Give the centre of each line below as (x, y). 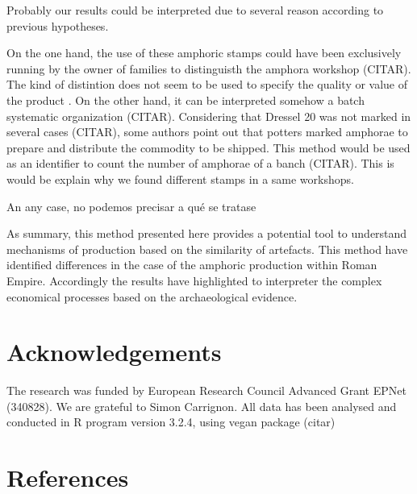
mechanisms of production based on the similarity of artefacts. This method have (207, 249)
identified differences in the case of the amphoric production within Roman (192, 265)
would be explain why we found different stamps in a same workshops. (180, 179)
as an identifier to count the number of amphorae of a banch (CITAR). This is (200, 163)
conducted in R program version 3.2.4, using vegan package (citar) (171, 422)
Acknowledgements (114, 352)
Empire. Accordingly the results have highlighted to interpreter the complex (194, 280)
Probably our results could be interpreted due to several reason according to (195, 10)
